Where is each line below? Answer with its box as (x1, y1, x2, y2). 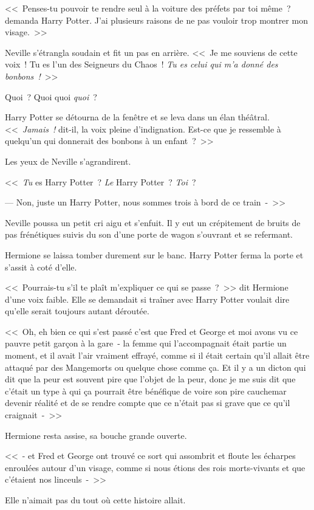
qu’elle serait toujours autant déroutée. (5, 305, 149, 317)
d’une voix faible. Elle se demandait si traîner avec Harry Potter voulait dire (5, 292, 290, 305)
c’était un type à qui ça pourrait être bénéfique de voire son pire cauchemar (5, 384, 287, 397)
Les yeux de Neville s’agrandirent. (5, 154, 131, 167)
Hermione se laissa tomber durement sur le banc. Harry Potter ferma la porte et (5, 248, 304, 261)
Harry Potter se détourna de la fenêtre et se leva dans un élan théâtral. (5, 111, 270, 123)
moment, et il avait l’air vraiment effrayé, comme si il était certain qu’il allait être (5, 349, 310, 362)
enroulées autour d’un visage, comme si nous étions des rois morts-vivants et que (5, 461, 305, 474)
